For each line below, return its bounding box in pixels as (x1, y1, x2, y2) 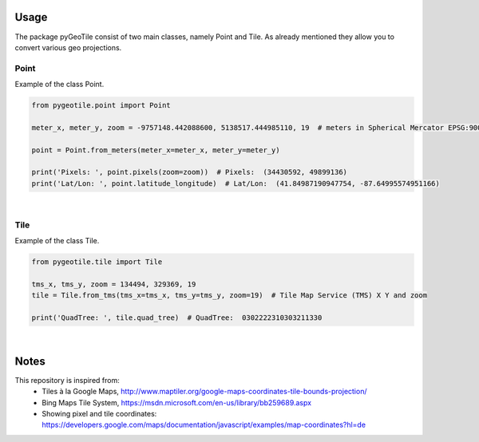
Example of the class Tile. (14, 235, 100, 245)
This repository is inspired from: (14, 375, 120, 385)
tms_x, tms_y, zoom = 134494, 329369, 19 (31, 279, 196, 289)
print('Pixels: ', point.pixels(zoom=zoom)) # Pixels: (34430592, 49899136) (31, 168, 347, 177)
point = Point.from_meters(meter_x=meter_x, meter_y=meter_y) (31, 145, 280, 155)
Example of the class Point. (14, 80, 105, 89)
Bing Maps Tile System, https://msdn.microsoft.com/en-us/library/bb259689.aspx (42, 397, 311, 407)
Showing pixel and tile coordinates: (42, 408, 157, 418)
